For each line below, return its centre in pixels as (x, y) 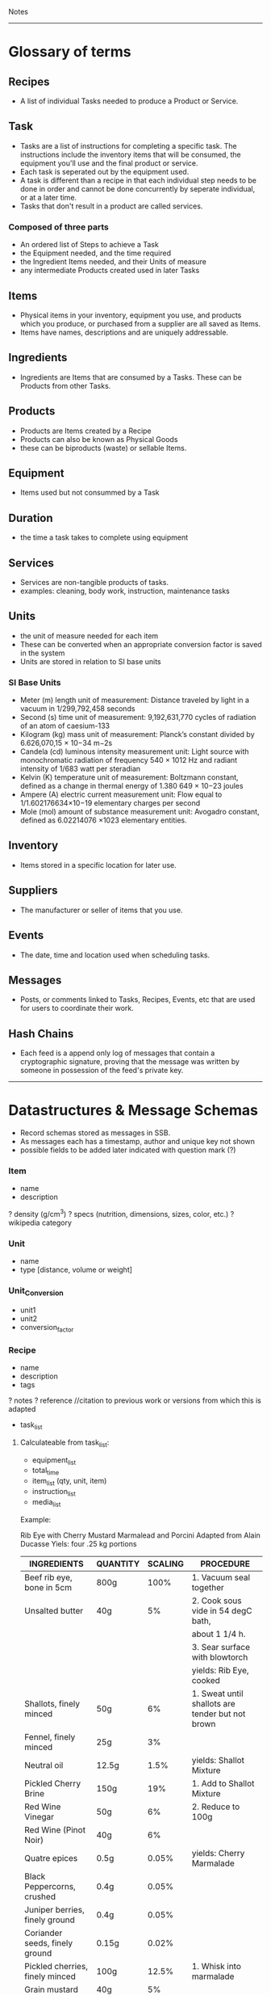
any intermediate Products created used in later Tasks (110, 271)
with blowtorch (220, 1657)
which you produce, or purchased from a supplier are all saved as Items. (140, 323)
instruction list (54, 1492)
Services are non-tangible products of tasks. (94, 582)
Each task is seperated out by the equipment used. (104, 171)
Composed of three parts (58, 227)
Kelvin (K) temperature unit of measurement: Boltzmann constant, (129, 777)
